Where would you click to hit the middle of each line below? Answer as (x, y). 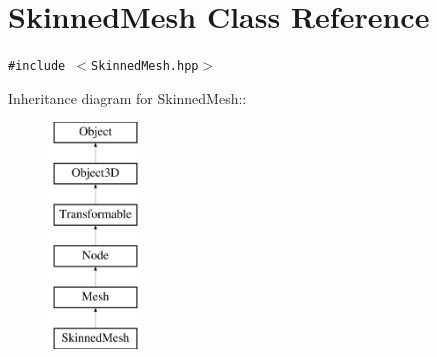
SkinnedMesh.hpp (145, 66)
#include (37, 66)
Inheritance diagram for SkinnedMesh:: (127, 97)
